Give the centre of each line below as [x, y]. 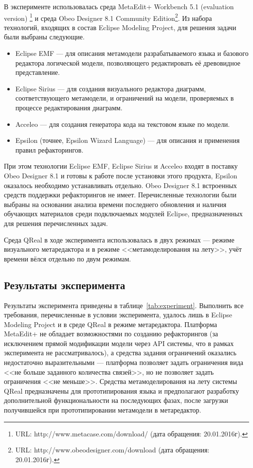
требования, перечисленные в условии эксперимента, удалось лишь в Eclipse [118, 315]
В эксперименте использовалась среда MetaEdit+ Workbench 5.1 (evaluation [119, 6]
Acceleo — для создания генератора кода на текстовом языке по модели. [123, 124]
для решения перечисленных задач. [56, 223]
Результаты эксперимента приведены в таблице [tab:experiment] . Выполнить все [124, 305]
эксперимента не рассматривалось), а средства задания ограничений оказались [120, 353]
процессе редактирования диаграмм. [69, 107]
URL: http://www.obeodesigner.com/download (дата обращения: [112, 450]
